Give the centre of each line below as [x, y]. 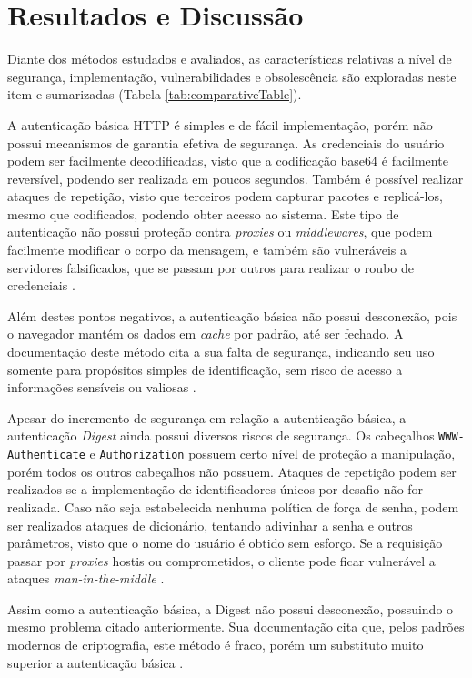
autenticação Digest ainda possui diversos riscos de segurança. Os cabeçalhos [221, 435]
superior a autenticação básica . [95, 662]
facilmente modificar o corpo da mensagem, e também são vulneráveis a [207, 250]
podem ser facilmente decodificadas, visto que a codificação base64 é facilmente [228, 161]
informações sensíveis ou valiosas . [102, 387]
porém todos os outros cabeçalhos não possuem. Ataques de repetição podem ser [232, 471]
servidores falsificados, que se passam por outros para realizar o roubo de [211, 267]
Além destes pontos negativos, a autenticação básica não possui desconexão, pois [232, 315]
